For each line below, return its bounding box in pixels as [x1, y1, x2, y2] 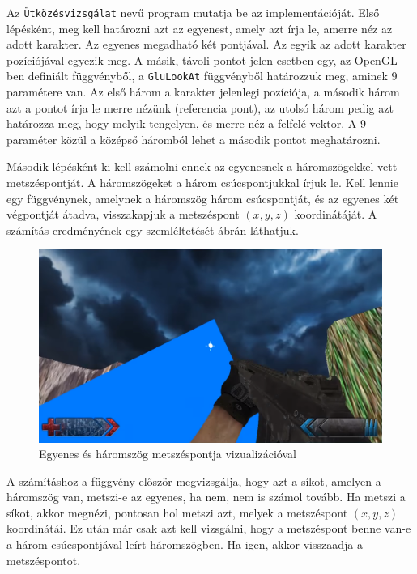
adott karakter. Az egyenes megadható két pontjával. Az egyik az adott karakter [6, 36, 406, 53]
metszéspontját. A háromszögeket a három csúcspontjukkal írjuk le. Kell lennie [6, 174, 398, 191]
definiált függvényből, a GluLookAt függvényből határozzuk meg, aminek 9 [28, 67, 398, 84]
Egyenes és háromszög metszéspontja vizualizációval [39, 445, 296, 462]
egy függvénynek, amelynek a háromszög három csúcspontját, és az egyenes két [6, 189, 399, 206]
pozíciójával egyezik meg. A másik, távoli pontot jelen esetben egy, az [6, 51, 351, 68]
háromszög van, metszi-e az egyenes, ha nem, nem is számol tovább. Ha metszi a [6, 488, 406, 505]
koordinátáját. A [294, 206, 377, 223]
